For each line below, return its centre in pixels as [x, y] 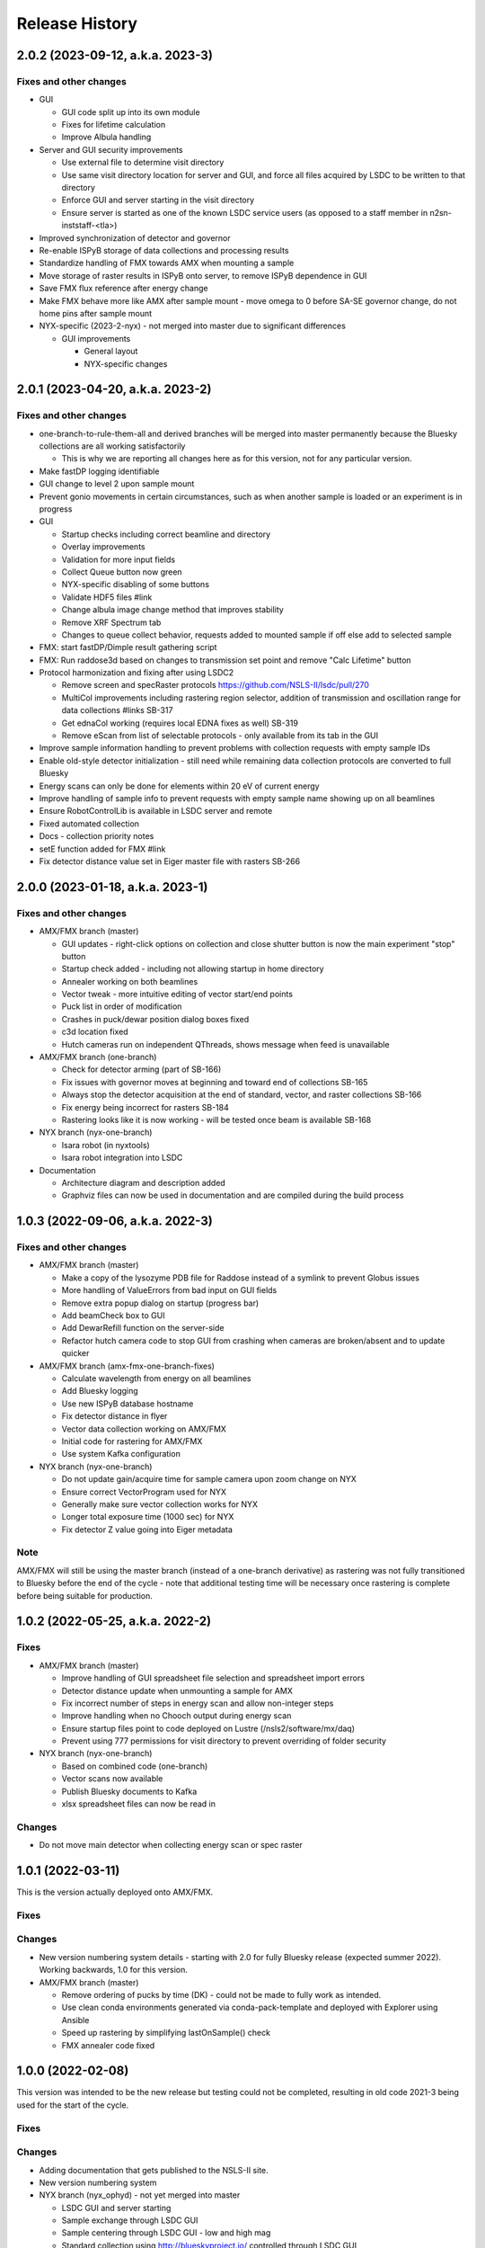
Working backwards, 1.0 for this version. [113, 1970]
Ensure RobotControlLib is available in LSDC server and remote [156, 811]
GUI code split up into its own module [131, 112]
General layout [111, 352]
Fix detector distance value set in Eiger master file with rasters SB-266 [170, 861]
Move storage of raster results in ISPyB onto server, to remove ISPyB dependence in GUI [203, 275]
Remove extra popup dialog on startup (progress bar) [160, 1303]
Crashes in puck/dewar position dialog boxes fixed [155, 1019]
